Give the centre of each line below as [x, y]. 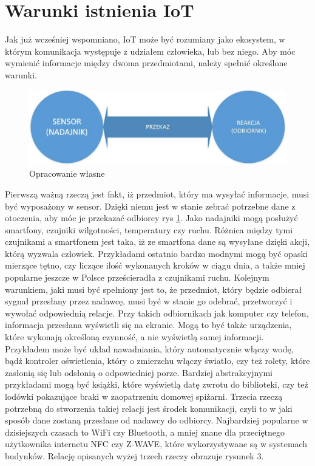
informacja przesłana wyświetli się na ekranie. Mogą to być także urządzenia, [148, 325]
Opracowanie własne [67, 173]
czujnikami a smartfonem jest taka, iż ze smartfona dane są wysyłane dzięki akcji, [157, 242]
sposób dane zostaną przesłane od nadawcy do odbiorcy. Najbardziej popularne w [157, 420]
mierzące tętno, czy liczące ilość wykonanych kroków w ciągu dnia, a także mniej [155, 265]
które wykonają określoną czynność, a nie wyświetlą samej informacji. [134, 337]
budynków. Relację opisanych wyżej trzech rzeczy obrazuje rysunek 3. [134, 455]
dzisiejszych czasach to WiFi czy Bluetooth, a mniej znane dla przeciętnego [145, 432]
